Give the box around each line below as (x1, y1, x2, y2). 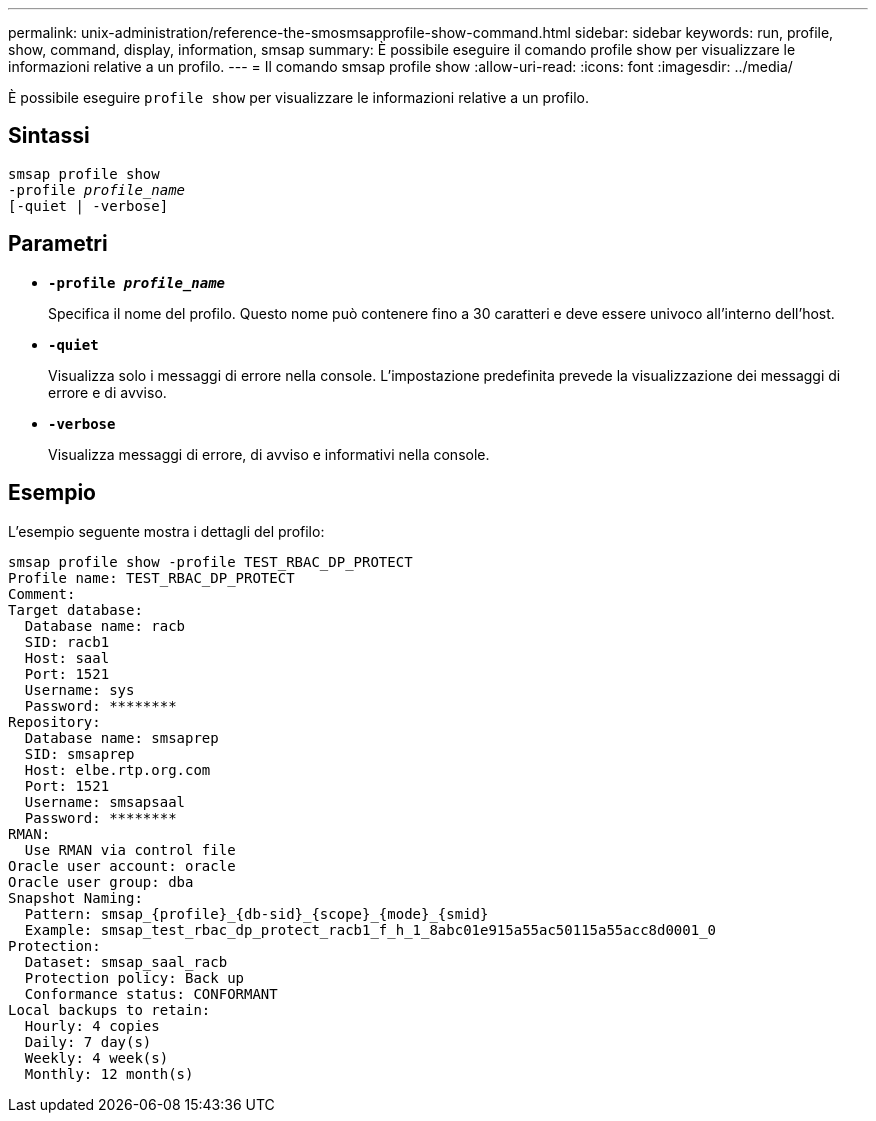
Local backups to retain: (8, 1001, 211, 1018)
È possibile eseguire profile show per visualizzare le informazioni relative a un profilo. (8, 89, 589, 106)
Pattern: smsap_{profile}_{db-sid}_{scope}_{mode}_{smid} (24, 905, 489, 922)
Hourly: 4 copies (24, 1017, 160, 1034)
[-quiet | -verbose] (8, 197, 169, 214)
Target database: (8, 601, 143, 618)
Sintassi (8, 123, 90, 149)
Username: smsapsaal (24, 793, 186, 810)
